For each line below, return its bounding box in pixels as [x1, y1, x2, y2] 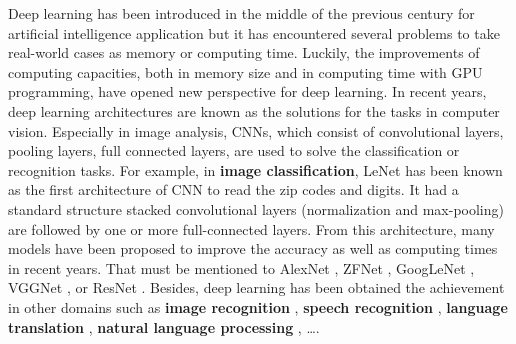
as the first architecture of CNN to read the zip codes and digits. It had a [8, 179, 459, 200]
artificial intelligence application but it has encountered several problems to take [8, 22, 500, 43]
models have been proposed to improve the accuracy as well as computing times [8, 238, 498, 259]
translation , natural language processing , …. [8, 316, 320, 337]
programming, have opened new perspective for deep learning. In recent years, [8, 81, 487, 102]
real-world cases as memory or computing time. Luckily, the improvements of [8, 42, 480, 63]
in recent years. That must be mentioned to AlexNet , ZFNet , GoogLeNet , [8, 257, 475, 278]
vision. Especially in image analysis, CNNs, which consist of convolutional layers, [8, 120, 504, 141]
